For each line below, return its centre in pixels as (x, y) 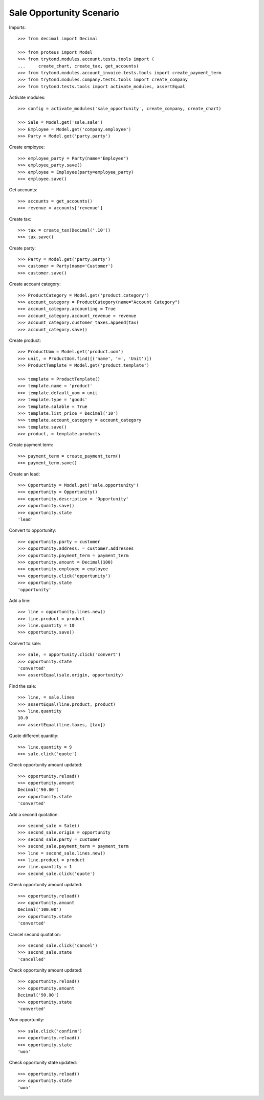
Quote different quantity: (34, 736)
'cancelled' (32, 959)
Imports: (18, 27)
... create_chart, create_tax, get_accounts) (78, 66)
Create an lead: (24, 474)
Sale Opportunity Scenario (64, 13)
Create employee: (27, 147)
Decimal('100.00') (40, 909)
